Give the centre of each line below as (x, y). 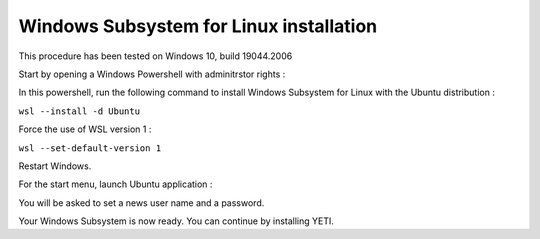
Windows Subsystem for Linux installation (198, 26)
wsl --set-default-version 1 (90, 148)
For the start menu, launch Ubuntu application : (115, 184)
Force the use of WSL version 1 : (85, 129)
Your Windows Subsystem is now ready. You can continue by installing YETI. (176, 221)
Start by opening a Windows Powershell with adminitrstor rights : (152, 74)
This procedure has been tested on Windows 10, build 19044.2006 (155, 56)
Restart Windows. (55, 166)
